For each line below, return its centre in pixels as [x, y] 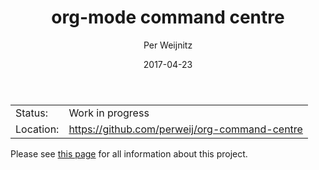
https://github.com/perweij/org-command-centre [185, 129]
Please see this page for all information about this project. [129, 153]
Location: [37, 129]
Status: [31, 113]
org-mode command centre [168, 17]
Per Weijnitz [168, 45]
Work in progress [109, 113]
